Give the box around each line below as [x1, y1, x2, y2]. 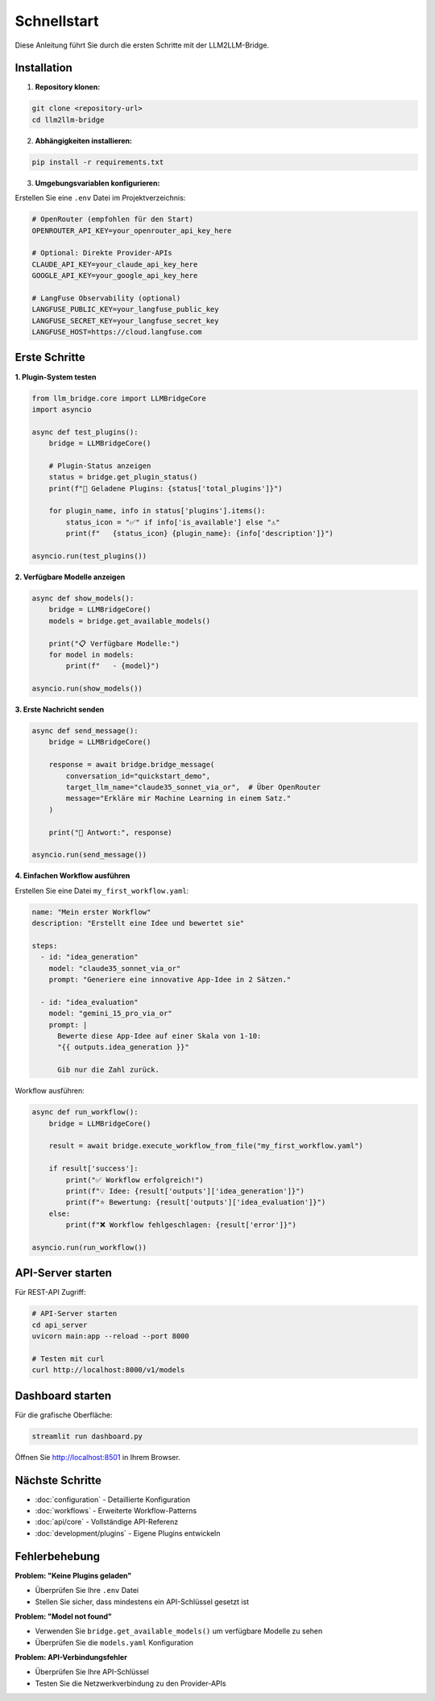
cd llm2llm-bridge [31, 115, 105, 124]
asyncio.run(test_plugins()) [31, 552, 147, 561]
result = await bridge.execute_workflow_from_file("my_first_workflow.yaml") [48, 1141, 364, 1151]
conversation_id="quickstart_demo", [65, 771, 211, 781]
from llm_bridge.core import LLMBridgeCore [31, 393, 207, 403]
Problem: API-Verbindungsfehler [14, 1653, 128, 1662]
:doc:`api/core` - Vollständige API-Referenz [35, 1517, 179, 1527]
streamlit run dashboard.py [31, 1431, 143, 1441]
